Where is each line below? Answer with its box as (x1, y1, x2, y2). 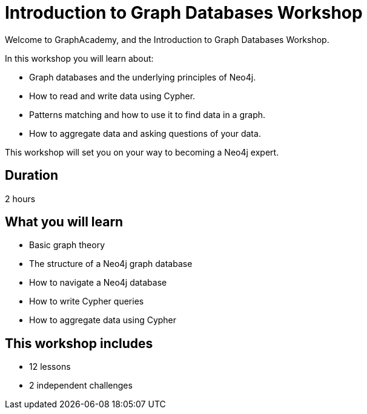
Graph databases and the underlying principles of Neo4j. (29, 71, 256, 82)
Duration (5, 168, 59, 183)
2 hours (5, 193, 36, 204)
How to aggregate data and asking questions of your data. (29, 128, 261, 139)
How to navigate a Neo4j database (29, 277, 167, 288)
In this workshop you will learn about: (5, 53, 154, 64)
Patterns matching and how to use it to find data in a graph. (29, 109, 266, 120)
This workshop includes (5, 335, 153, 351)
